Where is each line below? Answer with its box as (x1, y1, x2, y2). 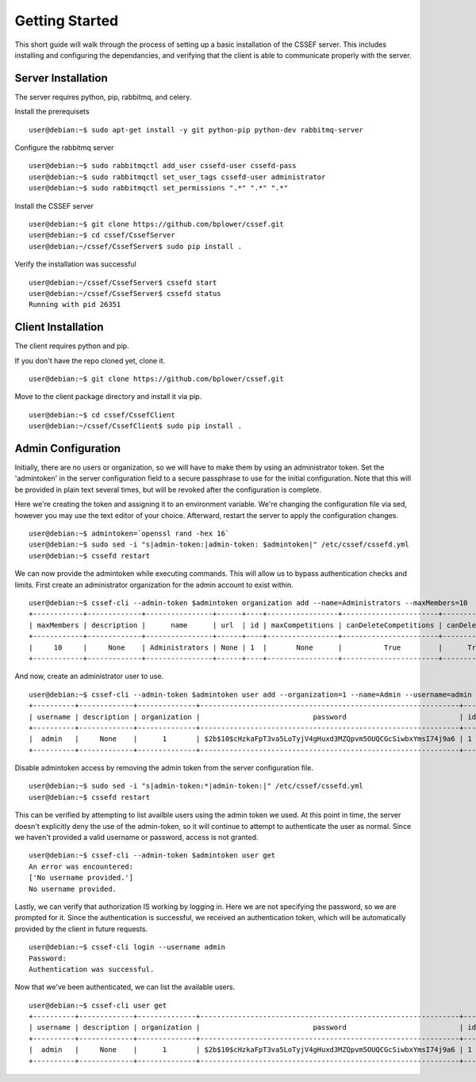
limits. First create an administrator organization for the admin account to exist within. (14, 580, 294, 589)
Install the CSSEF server (14, 201, 94, 210)
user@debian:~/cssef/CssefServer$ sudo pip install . (29, 242, 242, 251)
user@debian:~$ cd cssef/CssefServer (29, 231, 176, 240)
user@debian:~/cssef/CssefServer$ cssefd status (29, 289, 221, 297)
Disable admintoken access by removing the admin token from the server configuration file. (14, 763, 313, 773)
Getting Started (14, 12, 119, 29)
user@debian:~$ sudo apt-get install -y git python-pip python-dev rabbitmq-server (29, 125, 364, 134)
